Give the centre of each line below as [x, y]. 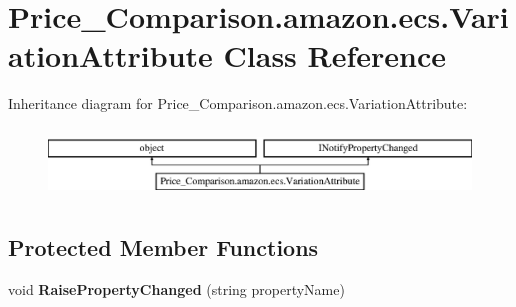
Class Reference [335, 55]
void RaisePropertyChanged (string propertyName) [176, 288]
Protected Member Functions [163, 247]
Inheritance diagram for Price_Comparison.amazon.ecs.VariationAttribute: [238, 103]
